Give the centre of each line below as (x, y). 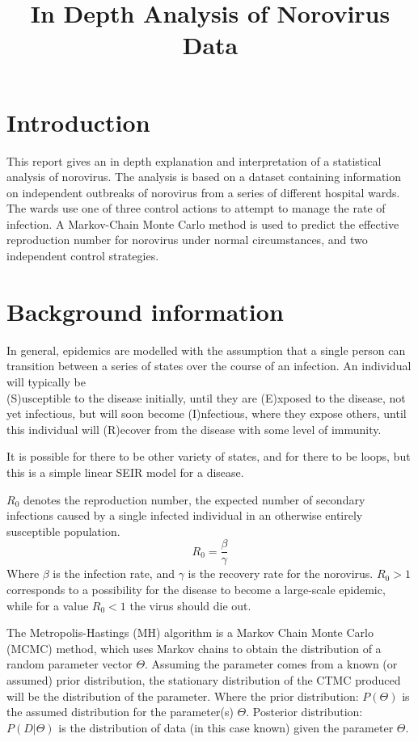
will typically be (46, 381)
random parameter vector (70, 664)
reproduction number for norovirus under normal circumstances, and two (187, 240)
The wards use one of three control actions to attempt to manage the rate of (196, 208)
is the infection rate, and (114, 573)
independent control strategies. (83, 256)
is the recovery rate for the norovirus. (281, 573)
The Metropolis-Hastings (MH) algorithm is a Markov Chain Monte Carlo (190, 632)
